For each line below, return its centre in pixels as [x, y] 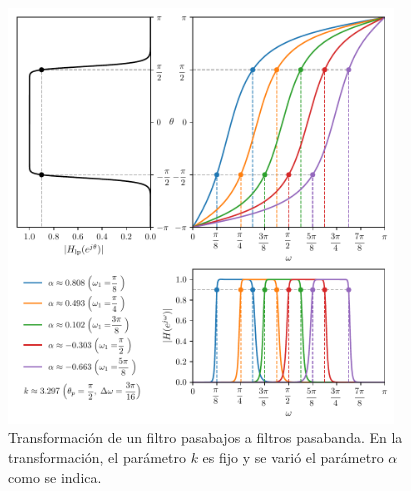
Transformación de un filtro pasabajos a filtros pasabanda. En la [205, 437]
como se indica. [55, 476]
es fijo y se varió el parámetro [293, 456]
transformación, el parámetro [97, 456]
